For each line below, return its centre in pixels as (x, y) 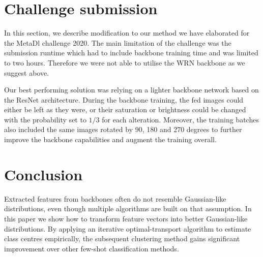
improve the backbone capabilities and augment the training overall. (110, 139)
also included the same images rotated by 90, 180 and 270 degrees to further (123, 129)
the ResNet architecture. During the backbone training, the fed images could (124, 99)
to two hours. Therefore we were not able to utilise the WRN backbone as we (125, 62)
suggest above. (27, 72)
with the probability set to (45, 119)
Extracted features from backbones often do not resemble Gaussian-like (115, 198)
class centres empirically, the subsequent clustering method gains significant (122, 238)
